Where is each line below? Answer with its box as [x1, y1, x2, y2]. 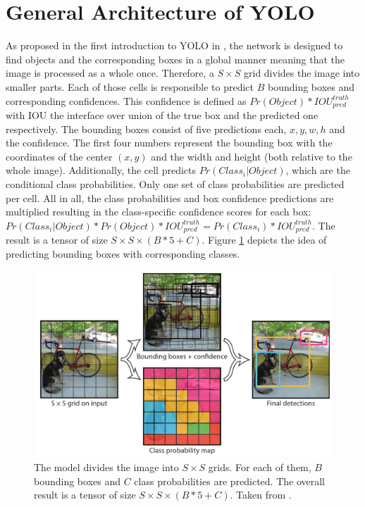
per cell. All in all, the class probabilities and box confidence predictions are [6, 190, 334, 205]
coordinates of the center [6, 149, 113, 163]
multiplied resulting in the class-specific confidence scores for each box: [6, 204, 311, 219]
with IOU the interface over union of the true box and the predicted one [6, 107, 318, 122]
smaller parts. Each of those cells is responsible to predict [6, 79, 254, 94]
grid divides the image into [244, 65, 360, 80]
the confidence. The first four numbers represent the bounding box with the [6, 135, 333, 150]
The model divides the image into [34, 459, 179, 474]
